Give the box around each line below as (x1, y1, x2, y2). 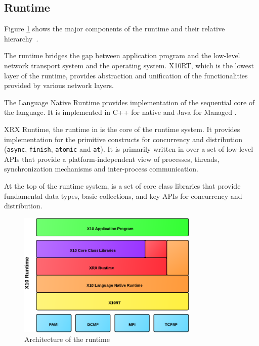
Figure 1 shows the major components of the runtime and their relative (4, 23, 225, 34)
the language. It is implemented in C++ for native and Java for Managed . (4, 107, 237, 117)
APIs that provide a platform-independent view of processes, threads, (4, 153, 220, 164)
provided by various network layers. (4, 80, 114, 91)
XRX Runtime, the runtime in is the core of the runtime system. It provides (4, 123, 240, 134)
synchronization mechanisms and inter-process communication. (4, 163, 198, 174)
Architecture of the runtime (24, 334, 110, 344)
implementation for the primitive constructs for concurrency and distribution (4, 134, 243, 144)
